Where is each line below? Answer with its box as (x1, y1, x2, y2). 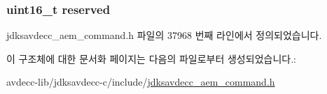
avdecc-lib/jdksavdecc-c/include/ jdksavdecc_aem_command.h (6, 75, 275, 89)
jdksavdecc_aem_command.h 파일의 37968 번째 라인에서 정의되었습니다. (6, 28, 322, 42)
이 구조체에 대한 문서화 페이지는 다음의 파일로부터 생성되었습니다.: (6, 51, 296, 65)
